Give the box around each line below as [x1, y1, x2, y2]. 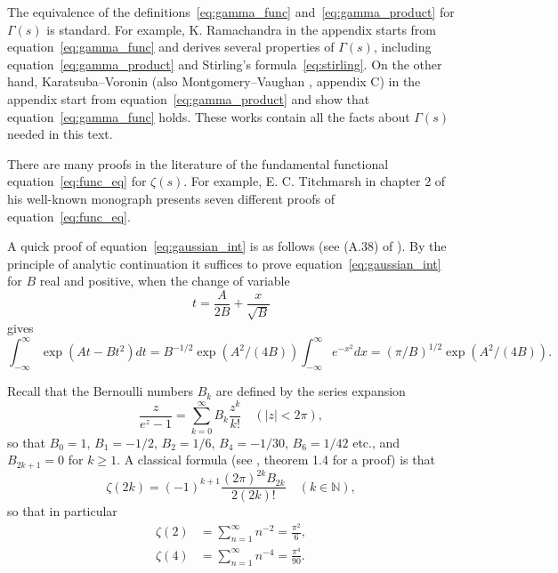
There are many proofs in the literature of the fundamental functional [7, 154, 389, 173]
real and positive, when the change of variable [39, 271, 290, 290]
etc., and [352, 432, 400, 451]
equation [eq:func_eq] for [7, 172, 147, 190]
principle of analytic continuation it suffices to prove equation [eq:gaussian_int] [7, 254, 441, 272]
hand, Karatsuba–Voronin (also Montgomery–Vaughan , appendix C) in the [7, 72, 421, 91]
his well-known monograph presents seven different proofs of [7, 189, 336, 207]
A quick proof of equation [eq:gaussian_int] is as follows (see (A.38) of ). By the [7, 237, 447, 255]
